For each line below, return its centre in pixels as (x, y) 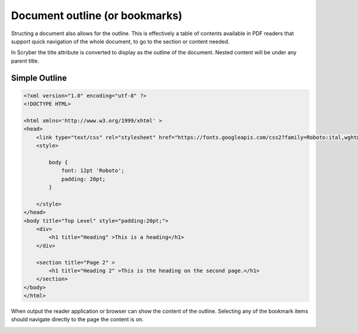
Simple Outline (39, 78)
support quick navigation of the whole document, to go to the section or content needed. (120, 41)
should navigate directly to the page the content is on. (77, 319)
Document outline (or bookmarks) (97, 15)
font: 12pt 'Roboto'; (93, 171)
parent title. (25, 61)
